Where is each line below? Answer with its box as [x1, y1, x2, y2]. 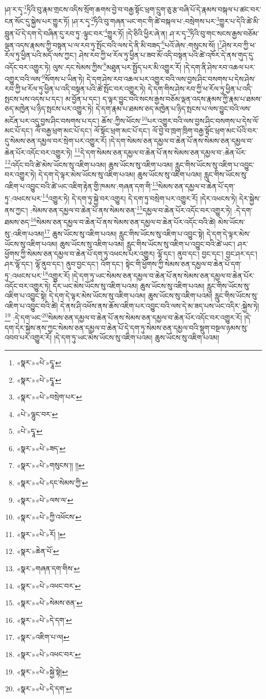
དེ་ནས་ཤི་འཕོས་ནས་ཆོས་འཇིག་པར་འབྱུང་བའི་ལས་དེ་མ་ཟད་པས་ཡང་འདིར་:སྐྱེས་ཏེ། [60, 300, 259, 311]
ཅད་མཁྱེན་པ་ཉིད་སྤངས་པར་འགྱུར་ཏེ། [5, 103, 93, 114]
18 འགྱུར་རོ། [42, 269, 70, 281]
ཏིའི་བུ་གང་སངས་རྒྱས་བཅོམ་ [190, 28, 259, 38]
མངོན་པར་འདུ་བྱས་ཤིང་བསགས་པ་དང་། [5, 115, 100, 126]
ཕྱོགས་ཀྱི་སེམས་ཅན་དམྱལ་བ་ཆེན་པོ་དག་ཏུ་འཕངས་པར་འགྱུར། [5, 248, 155, 259]
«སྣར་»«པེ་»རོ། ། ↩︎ [16, 528, 66, 539]
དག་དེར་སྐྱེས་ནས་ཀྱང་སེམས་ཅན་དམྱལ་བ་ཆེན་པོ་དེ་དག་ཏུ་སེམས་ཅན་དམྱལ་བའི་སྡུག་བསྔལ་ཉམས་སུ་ [5, 322, 248, 333]
